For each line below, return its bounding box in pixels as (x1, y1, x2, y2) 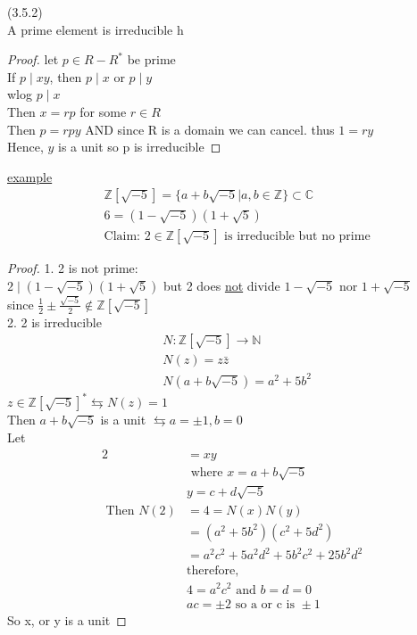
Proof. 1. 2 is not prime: (7, 259, 138, 277)
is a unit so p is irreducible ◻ (58, 137, 221, 156)
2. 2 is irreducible (7, 312, 102, 331)
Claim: (104, 230, 141, 243)
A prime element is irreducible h (7, 20, 184, 38)
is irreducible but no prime (224, 230, 371, 243)
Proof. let (7, 50, 59, 69)
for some (79, 102, 127, 120)
